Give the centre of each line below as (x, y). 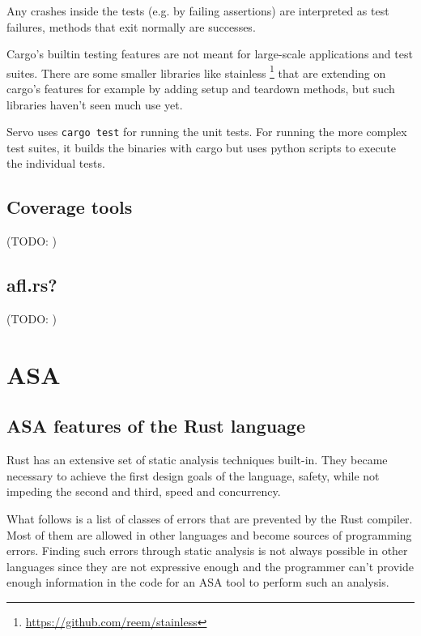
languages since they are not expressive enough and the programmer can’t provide (210, 566)
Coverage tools (70, 207)
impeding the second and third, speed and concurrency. (144, 491)
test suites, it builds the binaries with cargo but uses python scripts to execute (202, 147)
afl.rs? (32, 285)
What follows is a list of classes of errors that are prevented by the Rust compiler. (210, 519)
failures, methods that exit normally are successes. (131, 26)
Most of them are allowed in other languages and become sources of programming (209, 534)
